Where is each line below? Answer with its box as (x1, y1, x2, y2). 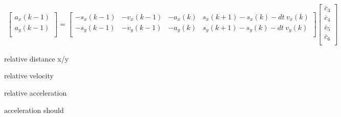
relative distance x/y (4, 53, 69, 64)
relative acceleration (4, 87, 67, 98)
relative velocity (4, 70, 54, 81)
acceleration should (4, 104, 64, 115)
